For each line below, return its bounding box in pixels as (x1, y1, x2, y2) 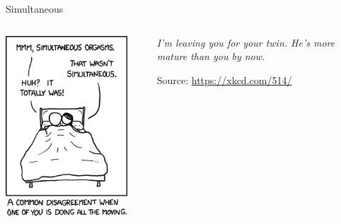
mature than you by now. (156, 49, 265, 64)
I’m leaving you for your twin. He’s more (156, 35, 335, 49)
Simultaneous (6, 1, 64, 16)
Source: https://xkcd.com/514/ (156, 72, 292, 87)
